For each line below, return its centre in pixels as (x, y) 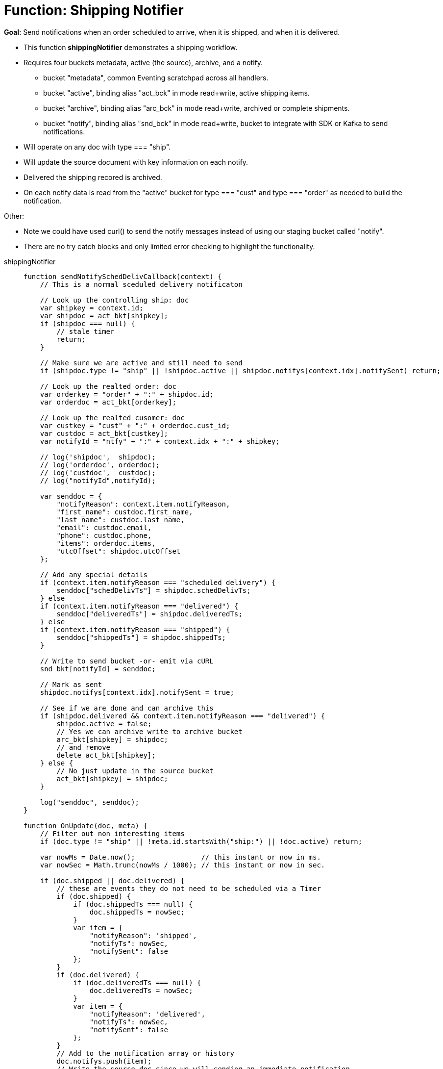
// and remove (84, 747)
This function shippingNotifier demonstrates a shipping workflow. (131, 47)
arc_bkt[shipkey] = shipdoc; (112, 739)
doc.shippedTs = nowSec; (137, 912)
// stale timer (86, 331)
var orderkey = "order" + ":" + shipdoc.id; (127, 394)
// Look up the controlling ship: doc (114, 300)
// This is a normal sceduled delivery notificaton (141, 284)
